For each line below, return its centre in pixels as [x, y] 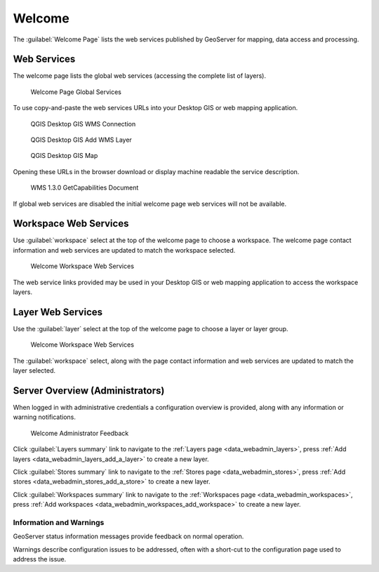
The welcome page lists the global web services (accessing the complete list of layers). [140, 76]
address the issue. [40, 559]
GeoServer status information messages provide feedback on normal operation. [128, 536]
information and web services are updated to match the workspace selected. [124, 250]
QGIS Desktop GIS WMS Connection [83, 124]
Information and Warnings [59, 522]
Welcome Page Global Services [76, 92]
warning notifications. [45, 417]
